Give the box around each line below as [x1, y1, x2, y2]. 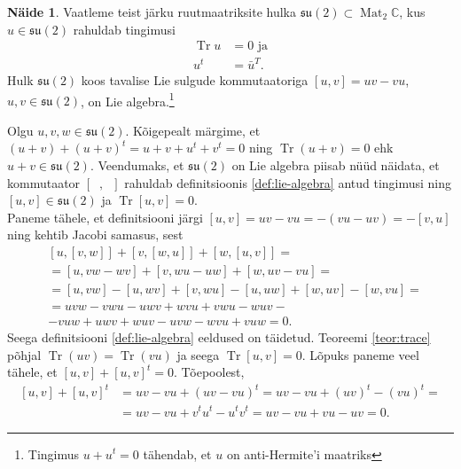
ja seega [176, 345, 220, 363]
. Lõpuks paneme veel [301, 345, 419, 363]
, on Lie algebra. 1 [81, 89, 175, 110]
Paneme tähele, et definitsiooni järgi [7, 207, 203, 226]
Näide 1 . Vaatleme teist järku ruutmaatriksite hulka [7, 3, 296, 20]
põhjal [7, 345, 42, 363]
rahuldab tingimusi [73, 20, 176, 38]
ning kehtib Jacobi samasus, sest [7, 225, 184, 244]
